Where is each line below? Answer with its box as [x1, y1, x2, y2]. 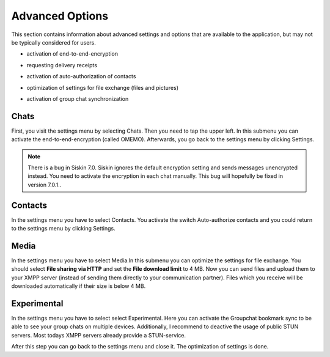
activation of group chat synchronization [26, 95, 129, 102]
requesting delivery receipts [26, 61, 98, 68]
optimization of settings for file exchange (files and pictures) [26, 84, 178, 91]
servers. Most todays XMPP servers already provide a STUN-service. [11, 331, 186, 339]
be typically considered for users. [11, 39, 96, 46]
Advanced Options [11, 9, 109, 23]
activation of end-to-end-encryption [26, 50, 119, 57]
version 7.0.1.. [28, 181, 62, 188]
